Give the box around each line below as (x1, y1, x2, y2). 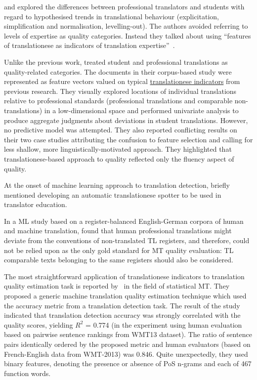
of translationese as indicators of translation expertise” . (4, 40, 175, 50)
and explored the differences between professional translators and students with (4, 1, 245, 11)
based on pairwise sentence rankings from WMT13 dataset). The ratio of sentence (4, 329, 252, 339)
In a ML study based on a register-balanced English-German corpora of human (4, 215, 244, 226)
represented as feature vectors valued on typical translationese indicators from (4, 76, 240, 86)
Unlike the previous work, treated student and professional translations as (4, 56, 228, 67)
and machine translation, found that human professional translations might (4, 225, 232, 236)
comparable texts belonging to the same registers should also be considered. (4, 254, 233, 265)
